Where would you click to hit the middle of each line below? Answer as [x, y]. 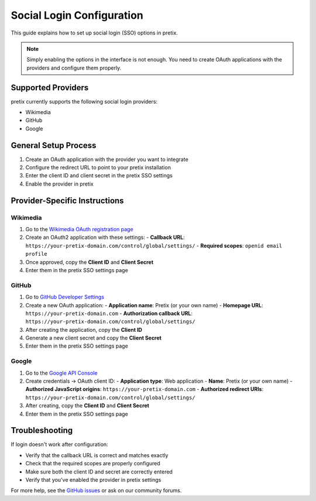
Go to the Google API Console [61, 373]
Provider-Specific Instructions [67, 200]
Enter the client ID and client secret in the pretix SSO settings [99, 176]
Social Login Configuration [77, 15]
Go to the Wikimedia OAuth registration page [80, 229]
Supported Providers [50, 87]
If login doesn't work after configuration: [59, 444]
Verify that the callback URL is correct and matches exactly [97, 455]
